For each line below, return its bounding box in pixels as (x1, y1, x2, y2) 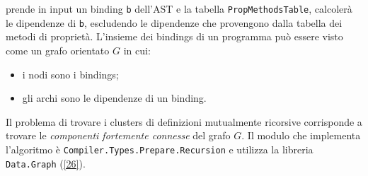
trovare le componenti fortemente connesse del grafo (6, 128, 231, 143)
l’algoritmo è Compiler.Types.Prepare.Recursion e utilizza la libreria (6, 141, 314, 156)
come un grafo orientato (6, 42, 110, 57)
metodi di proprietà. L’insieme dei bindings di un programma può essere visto (6, 29, 343, 44)
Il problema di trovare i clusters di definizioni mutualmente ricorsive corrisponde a (6, 114, 362, 129)
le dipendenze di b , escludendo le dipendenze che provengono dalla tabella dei (6, 15, 343, 30)
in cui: (123, 42, 151, 57)
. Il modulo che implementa (241, 128, 361, 143)
